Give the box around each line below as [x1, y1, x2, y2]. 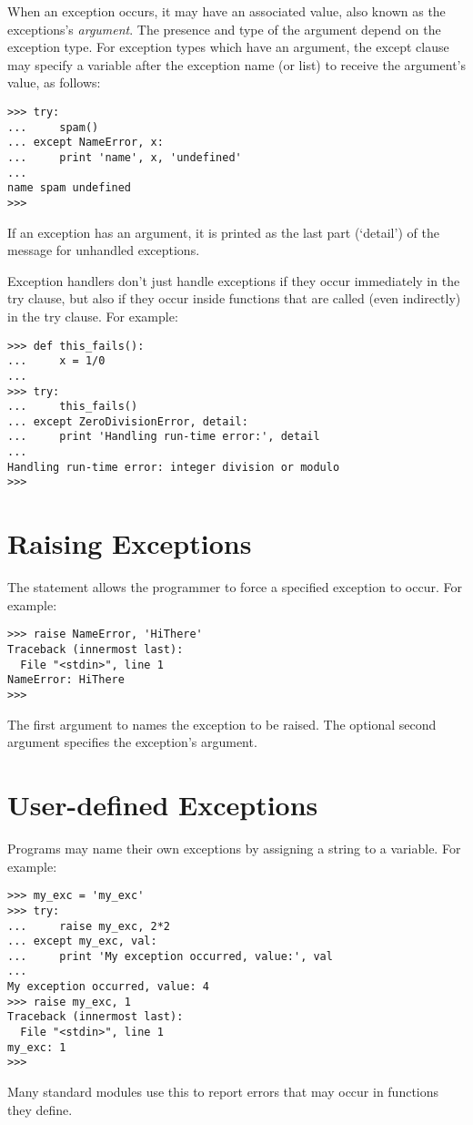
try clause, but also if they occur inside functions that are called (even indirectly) [7, 289, 461, 308]
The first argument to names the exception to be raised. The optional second [7, 714, 437, 733]
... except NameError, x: [7, 136, 164, 149]
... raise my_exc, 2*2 [7, 919, 170, 933]
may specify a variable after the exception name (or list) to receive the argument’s [7, 55, 466, 74]
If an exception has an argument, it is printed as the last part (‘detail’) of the [7, 222, 439, 241]
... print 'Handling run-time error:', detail [7, 430, 320, 444]
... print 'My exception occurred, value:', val [7, 949, 333, 963]
